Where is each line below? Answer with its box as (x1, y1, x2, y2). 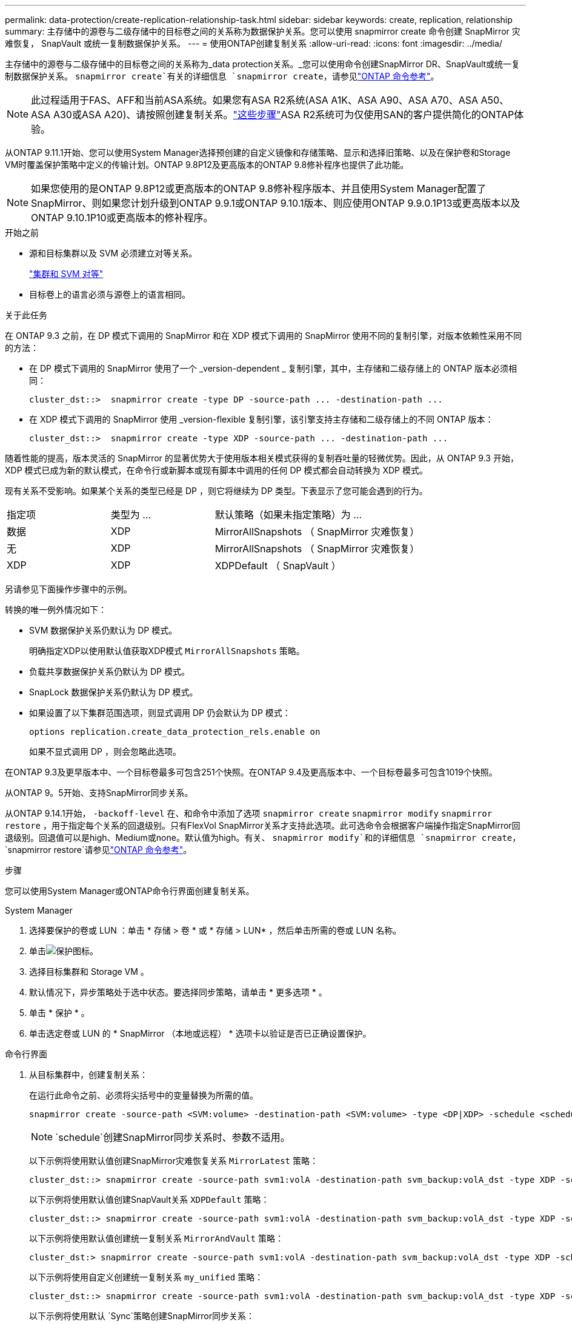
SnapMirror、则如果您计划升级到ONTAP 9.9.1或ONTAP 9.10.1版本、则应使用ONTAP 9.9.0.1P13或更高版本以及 (31, 197, 520, 209)
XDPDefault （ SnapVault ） (215, 560, 341, 572)
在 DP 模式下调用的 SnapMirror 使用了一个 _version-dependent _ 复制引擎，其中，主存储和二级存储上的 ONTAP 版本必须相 (29, 363, 517, 373)
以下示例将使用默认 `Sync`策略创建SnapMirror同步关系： (29, 1311, 255, 1321)
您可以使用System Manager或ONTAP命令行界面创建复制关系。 (5, 886, 254, 896)
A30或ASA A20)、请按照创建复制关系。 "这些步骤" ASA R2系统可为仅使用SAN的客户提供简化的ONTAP (53, 109, 514, 121)
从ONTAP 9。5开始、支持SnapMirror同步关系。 (5, 787, 193, 798)
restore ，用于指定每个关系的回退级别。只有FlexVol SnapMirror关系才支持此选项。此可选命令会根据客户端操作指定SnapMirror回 (5, 820, 520, 831)
